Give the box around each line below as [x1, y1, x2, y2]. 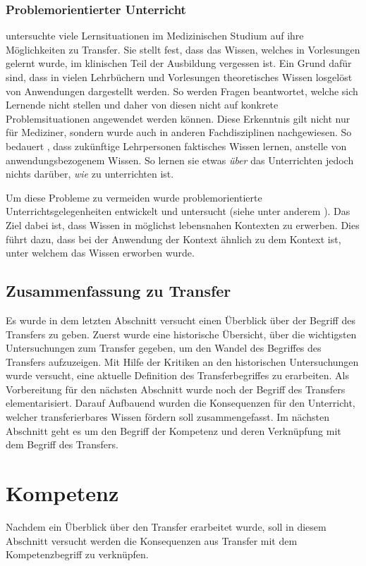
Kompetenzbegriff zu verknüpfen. [6, 547, 149, 562]
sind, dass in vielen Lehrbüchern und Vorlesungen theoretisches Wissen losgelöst [6, 70, 353, 84]
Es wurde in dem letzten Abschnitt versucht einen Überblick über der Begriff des [6, 312, 355, 327]
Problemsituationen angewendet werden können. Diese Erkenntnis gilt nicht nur [6, 111, 350, 125]
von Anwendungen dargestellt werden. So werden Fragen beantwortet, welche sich [6, 83, 358, 98]
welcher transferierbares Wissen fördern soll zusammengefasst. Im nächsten [6, 410, 330, 424]
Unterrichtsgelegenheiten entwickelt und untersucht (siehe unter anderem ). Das [6, 204, 350, 219]
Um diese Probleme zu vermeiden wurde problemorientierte [6, 190, 262, 204]
